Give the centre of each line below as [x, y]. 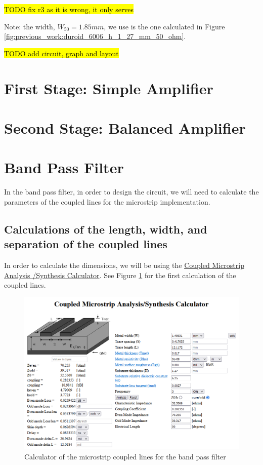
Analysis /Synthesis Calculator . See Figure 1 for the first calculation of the [120, 275]
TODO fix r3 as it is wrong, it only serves [69, 9]
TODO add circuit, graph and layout [61, 53]
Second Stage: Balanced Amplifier [125, 127]
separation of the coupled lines [86, 244]
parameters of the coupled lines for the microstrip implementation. [107, 201]
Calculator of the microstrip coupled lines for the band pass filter [125, 457]
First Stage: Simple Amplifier [109, 88]
